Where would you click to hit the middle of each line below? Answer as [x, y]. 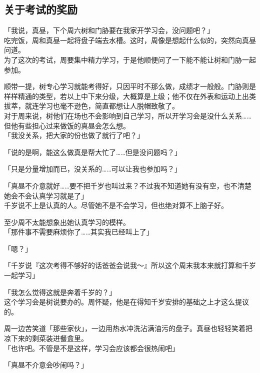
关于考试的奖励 [41, 9]
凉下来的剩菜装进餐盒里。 [46, 338]
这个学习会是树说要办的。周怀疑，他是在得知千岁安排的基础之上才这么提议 [126, 302]
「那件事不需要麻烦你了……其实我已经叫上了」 [79, 232]
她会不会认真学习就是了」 [46, 195]
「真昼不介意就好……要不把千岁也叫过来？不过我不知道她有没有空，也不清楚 [128, 185]
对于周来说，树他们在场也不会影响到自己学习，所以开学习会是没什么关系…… [128, 115]
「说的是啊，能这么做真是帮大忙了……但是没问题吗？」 [93, 152]
